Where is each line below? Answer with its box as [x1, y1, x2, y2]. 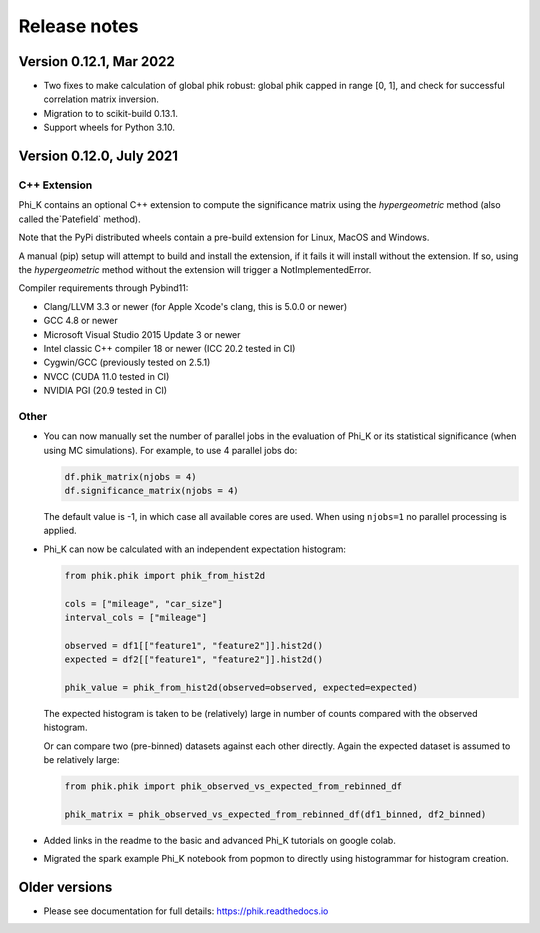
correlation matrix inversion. [43, 93, 159, 105]
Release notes [18, 15, 139, 37]
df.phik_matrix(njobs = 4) [64, 471, 197, 482]
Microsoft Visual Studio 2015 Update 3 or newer [43, 328, 241, 340]
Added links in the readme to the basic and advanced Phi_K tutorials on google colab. [43, 834, 397, 846]
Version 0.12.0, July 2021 [18, 148, 179, 165]
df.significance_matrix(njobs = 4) [64, 485, 239, 496]
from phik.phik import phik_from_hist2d [64, 570, 265, 581]
